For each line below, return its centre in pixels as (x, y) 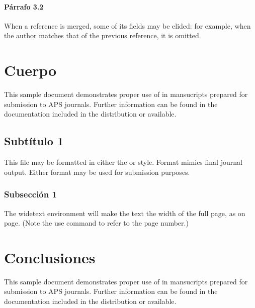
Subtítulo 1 (34, 141)
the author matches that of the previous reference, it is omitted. (103, 35)
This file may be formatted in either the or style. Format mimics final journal (123, 162)
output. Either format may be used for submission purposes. (97, 172)
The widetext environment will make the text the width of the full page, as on (125, 213)
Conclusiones (50, 257)
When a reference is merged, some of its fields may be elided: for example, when (127, 25)
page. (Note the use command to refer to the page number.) (96, 223)
